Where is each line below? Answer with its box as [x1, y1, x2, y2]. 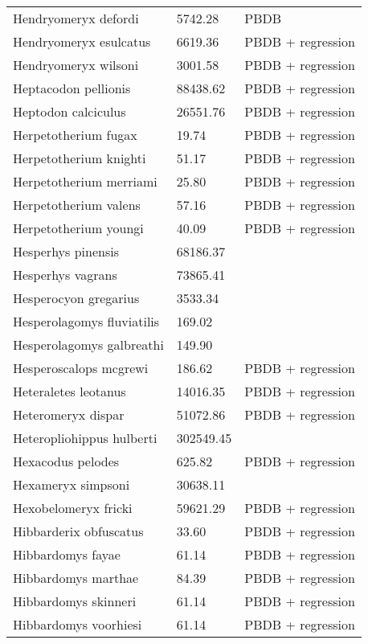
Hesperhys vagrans [13, 265, 117, 284]
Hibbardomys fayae [13, 545, 121, 564]
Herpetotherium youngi [13, 219, 144, 237]
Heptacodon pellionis [13, 79, 131, 97]
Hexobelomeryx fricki [13, 498, 133, 517]
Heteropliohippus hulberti [13, 429, 157, 447]
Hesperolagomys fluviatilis [13, 312, 160, 330]
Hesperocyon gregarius [13, 289, 140, 307]
